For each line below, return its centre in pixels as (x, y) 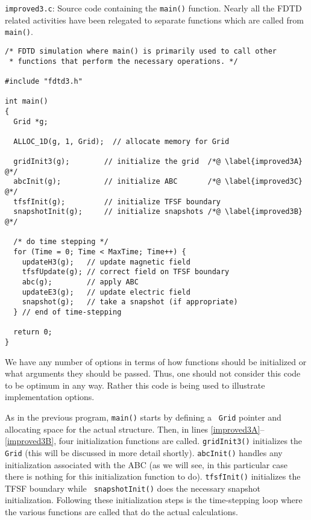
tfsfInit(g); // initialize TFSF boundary (117, 202)
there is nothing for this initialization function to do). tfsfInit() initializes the (153, 476)
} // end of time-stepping (68, 312)
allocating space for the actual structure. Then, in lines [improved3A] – (135, 429)
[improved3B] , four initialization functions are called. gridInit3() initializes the (154, 441)
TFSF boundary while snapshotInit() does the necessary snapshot (133, 488)
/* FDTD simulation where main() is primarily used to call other (141, 51)
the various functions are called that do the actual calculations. (121, 512)
